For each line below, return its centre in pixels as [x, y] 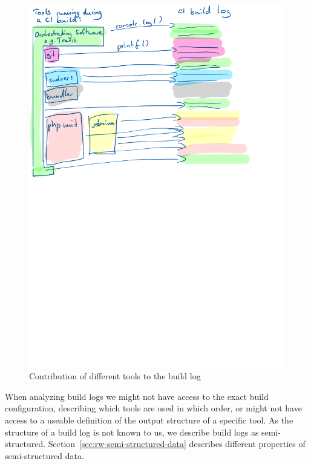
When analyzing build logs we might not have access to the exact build [137, 396]
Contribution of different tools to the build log [115, 376]
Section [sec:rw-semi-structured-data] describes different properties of [177, 444]
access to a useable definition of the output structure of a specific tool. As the [149, 420]
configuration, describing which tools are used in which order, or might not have [153, 408]
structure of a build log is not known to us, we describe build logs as [132, 432]
